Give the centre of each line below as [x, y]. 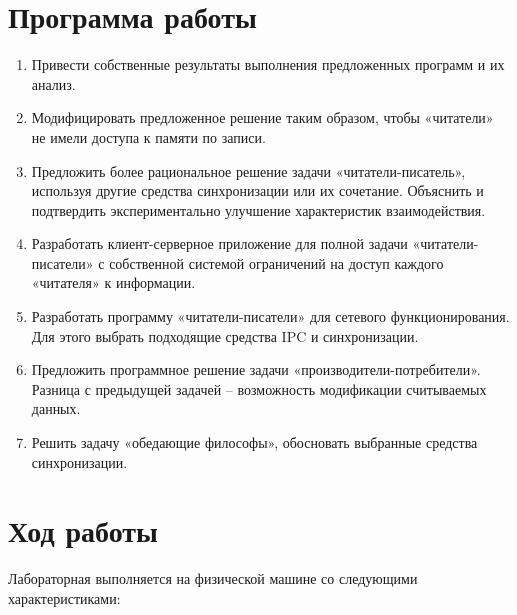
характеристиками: [64, 597]
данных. [56, 408]
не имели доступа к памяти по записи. [148, 136]
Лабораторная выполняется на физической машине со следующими [213, 578]
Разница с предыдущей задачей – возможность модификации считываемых [259, 388]
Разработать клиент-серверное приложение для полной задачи [219, 243]
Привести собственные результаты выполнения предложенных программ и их [268, 64]
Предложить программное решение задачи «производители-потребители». [256, 369]
